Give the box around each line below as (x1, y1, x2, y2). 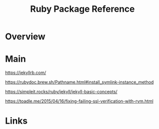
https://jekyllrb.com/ (5, 70, 47, 76)
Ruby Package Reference (30, 3, 135, 15)
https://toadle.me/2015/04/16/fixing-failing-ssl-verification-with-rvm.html (5, 98, 154, 104)
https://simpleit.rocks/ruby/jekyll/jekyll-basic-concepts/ (5, 89, 118, 95)
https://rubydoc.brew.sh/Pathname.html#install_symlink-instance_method (5, 79, 154, 85)
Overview (5, 31, 46, 42)
